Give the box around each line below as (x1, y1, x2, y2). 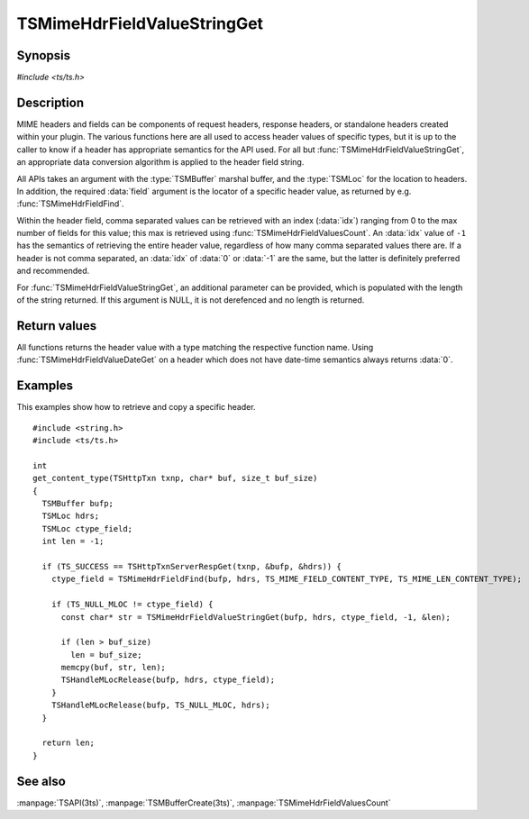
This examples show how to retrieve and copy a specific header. (16, 402, 256, 413)
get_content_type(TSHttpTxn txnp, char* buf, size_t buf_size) (32, 473, 318, 484)
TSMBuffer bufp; (41, 498, 114, 508)
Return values (16, 318, 97, 333)
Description (16, 95, 85, 110)
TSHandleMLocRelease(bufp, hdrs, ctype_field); (60, 675, 275, 685)
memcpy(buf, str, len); (60, 662, 167, 673)
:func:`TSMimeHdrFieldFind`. (16, 198, 125, 209)
